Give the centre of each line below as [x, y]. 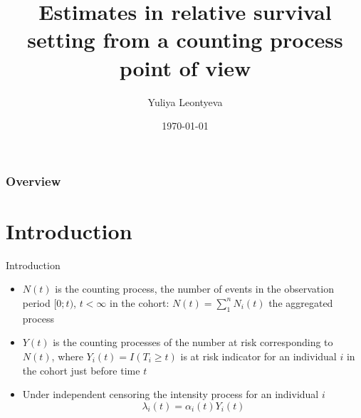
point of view [185, 67]
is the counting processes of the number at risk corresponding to [193, 342]
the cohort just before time [81, 370]
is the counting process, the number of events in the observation [194, 289]
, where [67, 356]
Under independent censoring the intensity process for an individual [171, 394]
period [36, 302]
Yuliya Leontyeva [185, 101]
